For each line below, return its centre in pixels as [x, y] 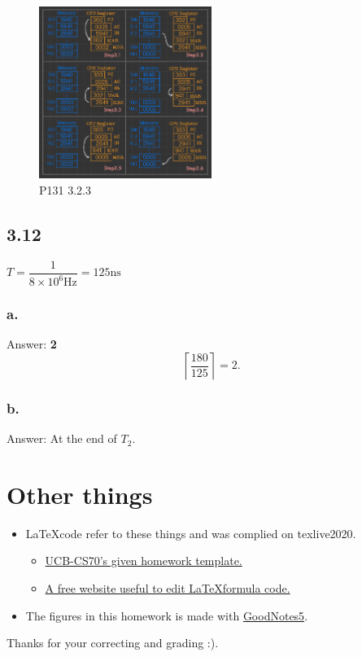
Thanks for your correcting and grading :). [113, 643]
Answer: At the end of [62, 438]
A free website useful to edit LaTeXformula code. [168, 587]
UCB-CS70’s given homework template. [144, 561]
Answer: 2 [32, 344]
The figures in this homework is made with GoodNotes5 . [167, 615]
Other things [80, 494]
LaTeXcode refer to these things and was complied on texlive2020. [191, 533]
